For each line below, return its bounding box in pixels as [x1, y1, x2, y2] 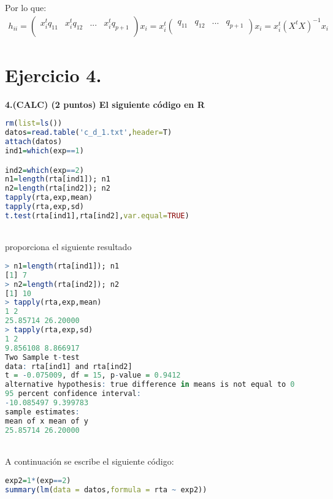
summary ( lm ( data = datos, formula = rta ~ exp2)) [5, 485, 207, 494]
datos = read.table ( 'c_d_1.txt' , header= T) [5, 128, 172, 137]
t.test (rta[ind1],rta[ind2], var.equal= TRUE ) [5, 211, 189, 220]
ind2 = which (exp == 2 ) [5, 166, 84, 175]
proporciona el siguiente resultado [5, 240, 132, 253]
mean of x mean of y [5, 416, 89, 425]
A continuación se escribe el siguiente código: [5, 455, 174, 468]
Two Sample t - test [5, 352, 80, 362]
